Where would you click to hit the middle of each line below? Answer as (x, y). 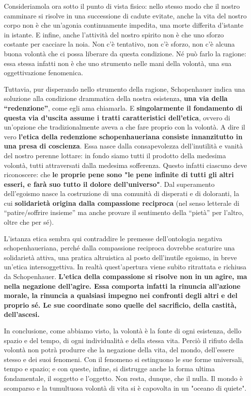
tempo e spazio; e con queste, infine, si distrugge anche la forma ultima (110, 369)
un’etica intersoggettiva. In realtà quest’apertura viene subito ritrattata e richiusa (125, 267)
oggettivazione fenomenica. (44, 73)
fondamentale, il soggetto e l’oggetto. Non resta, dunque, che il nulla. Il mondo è (123, 378)
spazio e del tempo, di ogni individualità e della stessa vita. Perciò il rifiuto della (124, 340)
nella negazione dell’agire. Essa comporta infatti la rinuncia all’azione (122, 286)
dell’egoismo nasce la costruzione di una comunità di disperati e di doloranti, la (122, 193)
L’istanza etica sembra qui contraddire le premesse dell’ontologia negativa (113, 238)
